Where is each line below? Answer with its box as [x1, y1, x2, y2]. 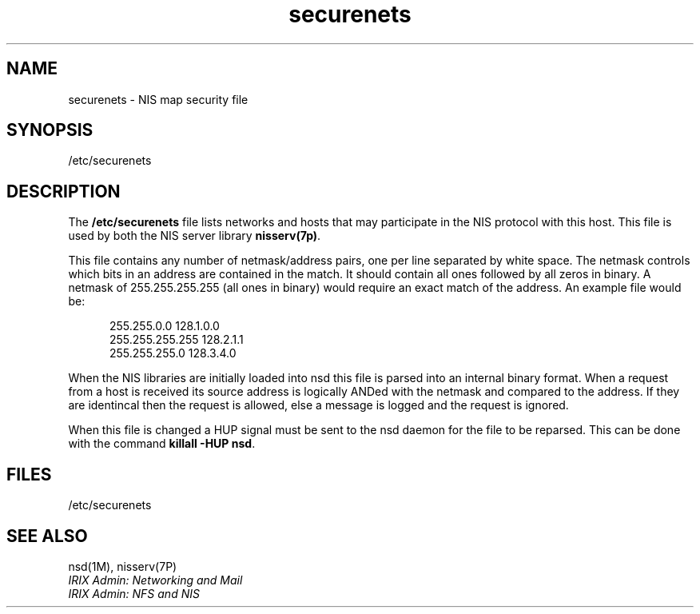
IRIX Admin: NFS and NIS [68, 586, 200, 600]
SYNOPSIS [6, 120, 93, 141]
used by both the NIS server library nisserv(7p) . [68, 229, 321, 243]
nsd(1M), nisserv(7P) [68, 559, 177, 573]
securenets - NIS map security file [68, 92, 249, 106]
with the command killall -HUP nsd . [68, 437, 256, 451]
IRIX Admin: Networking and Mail [68, 572, 243, 587]
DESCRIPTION [6, 181, 121, 201]
